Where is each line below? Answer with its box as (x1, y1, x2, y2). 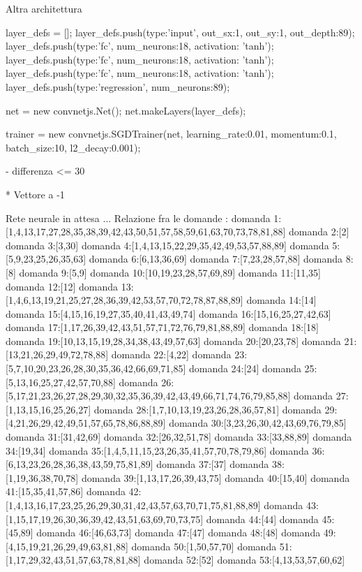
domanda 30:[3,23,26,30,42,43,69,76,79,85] (169, 416, 347, 430)
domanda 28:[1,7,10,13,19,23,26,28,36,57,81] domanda (93, 402, 322, 416)
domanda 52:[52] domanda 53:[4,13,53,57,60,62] (144, 552, 345, 567)
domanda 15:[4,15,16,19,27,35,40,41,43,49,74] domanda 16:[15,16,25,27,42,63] (6, 306, 331, 321)
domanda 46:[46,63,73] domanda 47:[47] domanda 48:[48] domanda (36, 525, 321, 540)
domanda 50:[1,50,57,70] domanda (131, 538, 277, 553)
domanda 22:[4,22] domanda (111, 347, 232, 362)
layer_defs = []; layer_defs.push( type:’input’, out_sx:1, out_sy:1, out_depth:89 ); (6, 24, 355, 39)
